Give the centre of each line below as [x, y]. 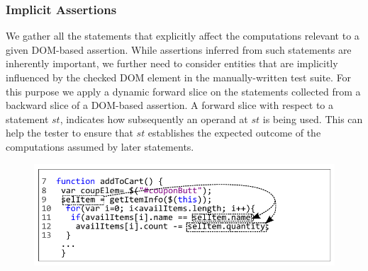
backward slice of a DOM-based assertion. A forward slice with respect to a [170, 105]
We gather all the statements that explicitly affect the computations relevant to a [183, 36]
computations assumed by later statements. [100, 146]
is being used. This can [313, 119]
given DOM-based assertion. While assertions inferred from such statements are [179, 49]
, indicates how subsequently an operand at [154, 119]
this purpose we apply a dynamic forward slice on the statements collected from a [183, 91]
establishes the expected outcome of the [234, 133]
